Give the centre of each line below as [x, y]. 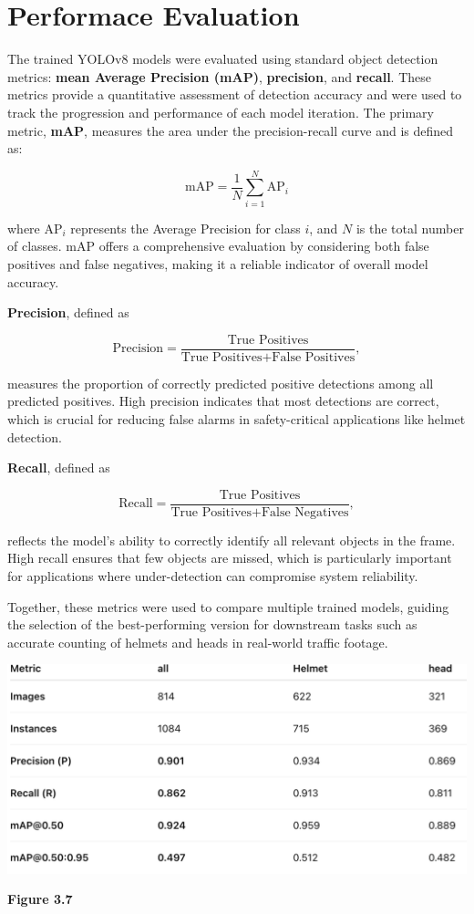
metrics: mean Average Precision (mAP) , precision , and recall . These [220, 76]
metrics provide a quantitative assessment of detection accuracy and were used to [235, 94]
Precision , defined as [68, 312]
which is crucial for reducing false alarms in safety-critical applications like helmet [237, 419]
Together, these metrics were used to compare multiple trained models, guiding [228, 606]
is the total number [410, 228]
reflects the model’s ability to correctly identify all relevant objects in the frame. [232, 540]
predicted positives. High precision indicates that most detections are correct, [223, 401]
